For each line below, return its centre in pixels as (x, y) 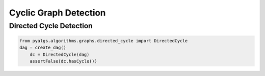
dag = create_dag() (43, 48)
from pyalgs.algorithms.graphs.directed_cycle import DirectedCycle (104, 41)
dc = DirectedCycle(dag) (60, 54)
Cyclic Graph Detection (57, 13)
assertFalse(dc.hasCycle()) (64, 61)
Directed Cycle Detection (51, 26)
